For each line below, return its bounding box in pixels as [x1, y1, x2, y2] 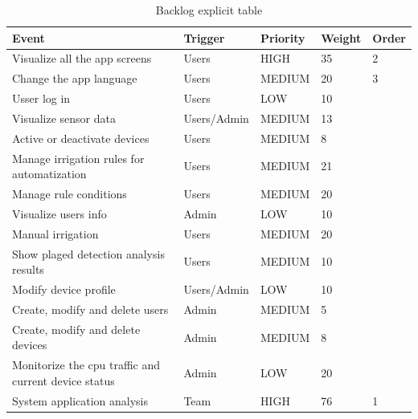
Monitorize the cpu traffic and [12, 356, 161, 373]
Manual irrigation [12, 225, 99, 242]
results [12, 261, 44, 278]
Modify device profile [12, 281, 116, 298]
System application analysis [12, 392, 149, 409]
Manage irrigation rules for [12, 149, 145, 166]
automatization [12, 165, 87, 182]
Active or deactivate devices [12, 129, 150, 146]
